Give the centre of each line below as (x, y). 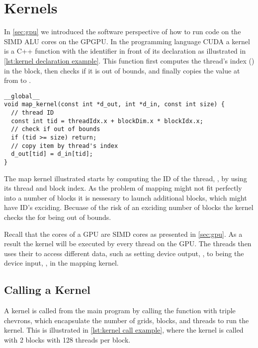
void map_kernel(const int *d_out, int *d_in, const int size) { (114, 104)
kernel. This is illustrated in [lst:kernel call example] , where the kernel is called (124, 330)
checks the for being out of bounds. (58, 217)
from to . (18, 80)
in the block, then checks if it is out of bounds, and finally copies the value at (122, 70)
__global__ (22, 96)
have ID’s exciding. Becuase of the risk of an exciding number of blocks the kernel (129, 207)
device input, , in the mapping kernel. (61, 263)
